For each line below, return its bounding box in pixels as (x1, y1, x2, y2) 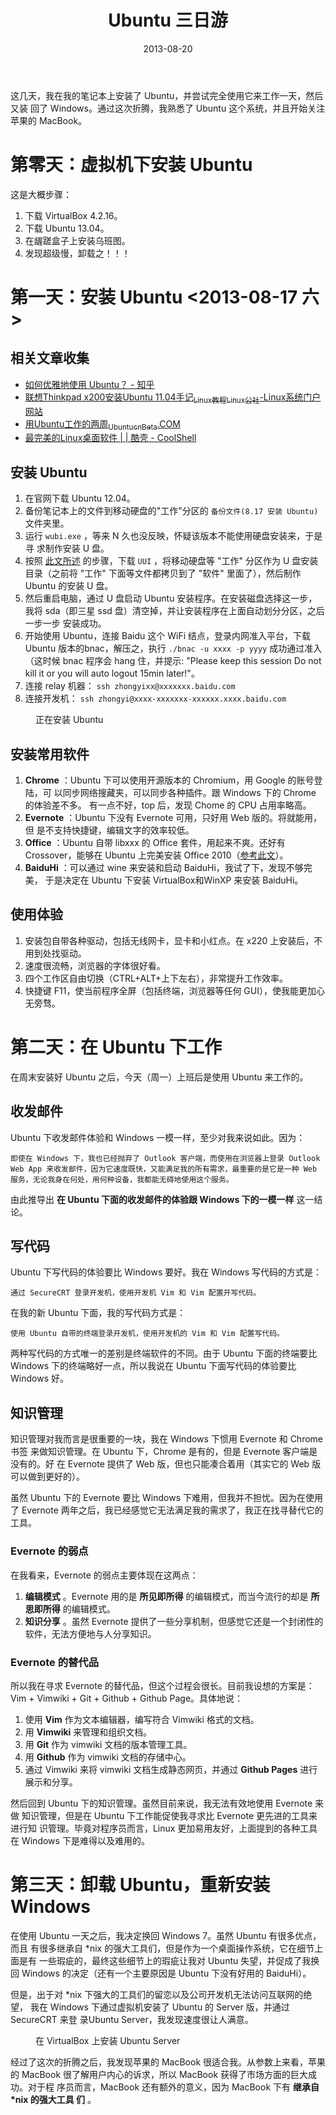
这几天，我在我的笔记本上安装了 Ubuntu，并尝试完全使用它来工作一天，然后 (10, 89, 324, 101)
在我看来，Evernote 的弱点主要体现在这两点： (10, 1569, 199, 1581)
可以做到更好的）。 (10, 1471, 85, 1483)
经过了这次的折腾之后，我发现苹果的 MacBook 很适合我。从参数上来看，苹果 (10, 2056, 327, 2068)
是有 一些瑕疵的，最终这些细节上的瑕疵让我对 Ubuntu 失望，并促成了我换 (18, 1954, 320, 1966)
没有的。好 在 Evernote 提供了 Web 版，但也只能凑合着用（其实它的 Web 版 (10, 1458, 322, 1470)
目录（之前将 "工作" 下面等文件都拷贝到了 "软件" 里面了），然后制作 (24, 567, 302, 580)
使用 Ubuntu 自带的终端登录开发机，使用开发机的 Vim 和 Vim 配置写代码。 (10, 1329, 285, 1339)
